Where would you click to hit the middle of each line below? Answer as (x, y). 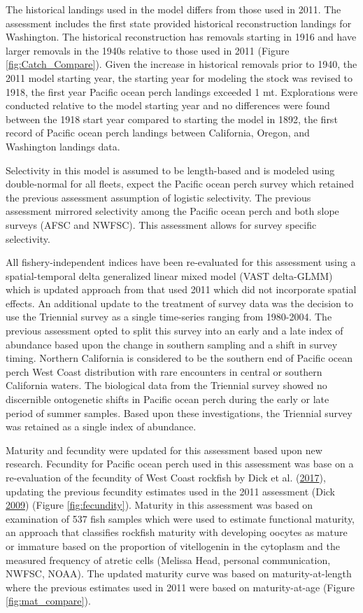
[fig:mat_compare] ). (48, 601)
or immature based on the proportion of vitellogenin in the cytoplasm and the (173, 545)
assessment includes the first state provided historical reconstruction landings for (179, 23)
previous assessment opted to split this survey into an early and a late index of (175, 331)
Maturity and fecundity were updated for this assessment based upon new (164, 450)
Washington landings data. (63, 146)
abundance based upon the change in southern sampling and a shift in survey (172, 344)
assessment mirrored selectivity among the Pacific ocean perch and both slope (172, 211)
